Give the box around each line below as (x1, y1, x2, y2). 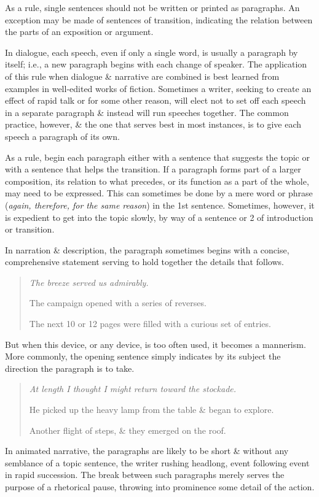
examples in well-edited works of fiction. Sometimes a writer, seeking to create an (5, 82, 312, 94)
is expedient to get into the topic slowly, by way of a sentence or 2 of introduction (5, 210, 313, 223)
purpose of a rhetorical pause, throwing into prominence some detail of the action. (5, 480, 315, 493)
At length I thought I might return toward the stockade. (29, 382, 237, 395)
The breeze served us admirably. (29, 275, 149, 288)
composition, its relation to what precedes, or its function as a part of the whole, (5, 174, 309, 187)
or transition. (5, 223, 55, 236)
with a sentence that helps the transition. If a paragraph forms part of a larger (5, 163, 301, 175)
